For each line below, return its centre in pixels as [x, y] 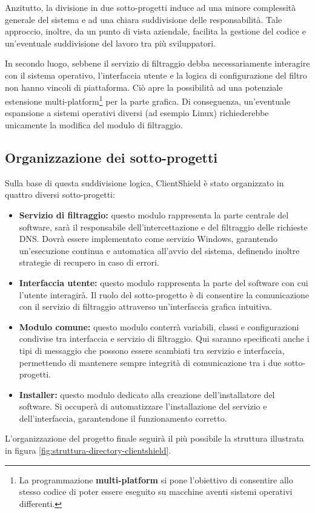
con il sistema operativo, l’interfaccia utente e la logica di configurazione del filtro [156, 75]
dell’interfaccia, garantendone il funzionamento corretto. [123, 418]
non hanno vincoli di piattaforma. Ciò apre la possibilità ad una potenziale [144, 87]
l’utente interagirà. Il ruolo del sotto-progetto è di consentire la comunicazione [164, 294]
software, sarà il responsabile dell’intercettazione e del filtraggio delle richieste [163, 227]
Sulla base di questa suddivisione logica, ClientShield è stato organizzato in [144, 182]
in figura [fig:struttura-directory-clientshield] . [88, 450]
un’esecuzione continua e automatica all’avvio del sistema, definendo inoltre [159, 250]
